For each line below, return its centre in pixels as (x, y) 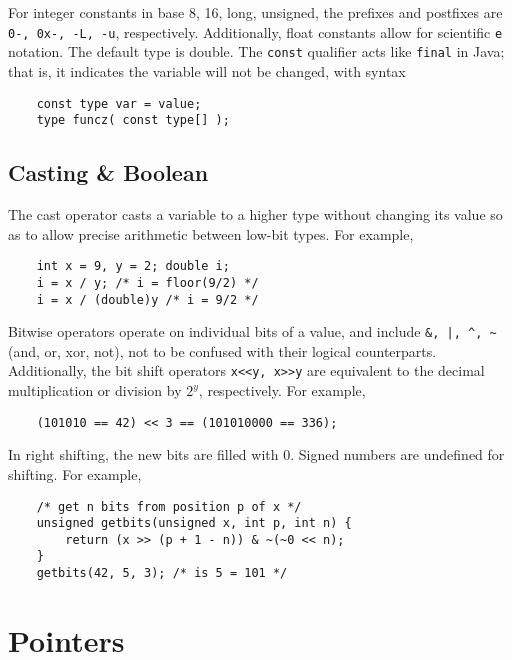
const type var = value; (119, 103)
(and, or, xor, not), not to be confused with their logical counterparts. (222, 350)
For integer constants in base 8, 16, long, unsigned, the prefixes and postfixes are (255, 12)
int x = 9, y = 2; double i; (133, 266)
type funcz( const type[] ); (133, 120)
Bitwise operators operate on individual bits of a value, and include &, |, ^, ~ (252, 331)
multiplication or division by (95, 390)
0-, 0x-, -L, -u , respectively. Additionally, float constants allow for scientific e (255, 31)
